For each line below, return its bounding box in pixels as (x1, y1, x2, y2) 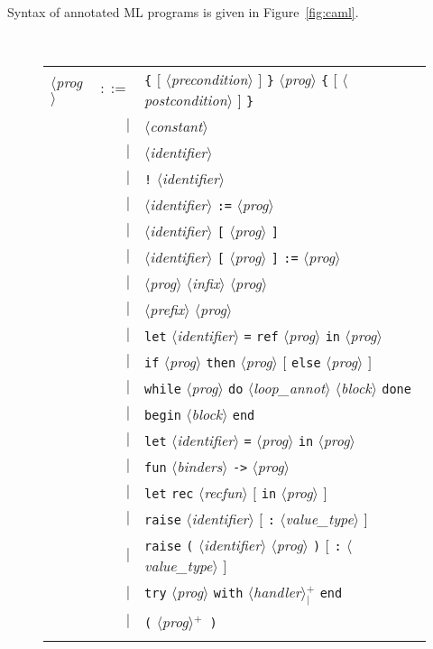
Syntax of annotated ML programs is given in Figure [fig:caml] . (7, 3, 359, 21)
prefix (150, 299, 185, 320)
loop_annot (253, 377, 326, 399)
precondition (170, 69, 248, 90)
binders (177, 456, 223, 477)
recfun (204, 482, 243, 504)
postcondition (144, 89, 227, 111)
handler (253, 581, 301, 603)
